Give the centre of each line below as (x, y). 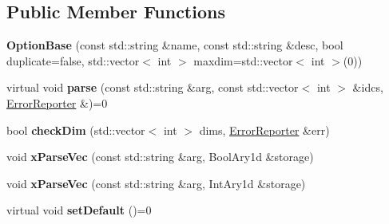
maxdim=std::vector (243, 60)
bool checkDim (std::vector (76, 130)
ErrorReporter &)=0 (57, 102)
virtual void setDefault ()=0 (79, 210)
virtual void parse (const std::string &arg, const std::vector (153, 87)
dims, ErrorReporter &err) (264, 130)
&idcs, (368, 87)
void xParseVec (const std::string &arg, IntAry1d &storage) (156, 183)
